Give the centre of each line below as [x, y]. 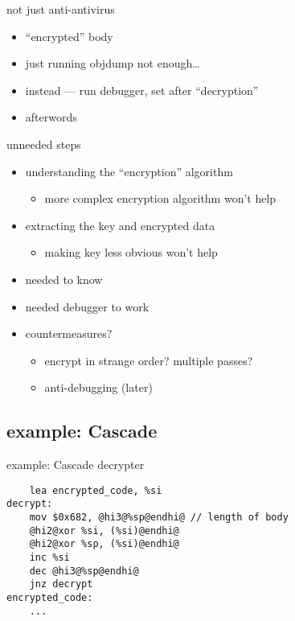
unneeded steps [44, 144]
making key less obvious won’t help [131, 252]
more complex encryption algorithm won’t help [160, 198]
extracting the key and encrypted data [120, 225]
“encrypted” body [69, 36]
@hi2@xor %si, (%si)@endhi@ [104, 531]
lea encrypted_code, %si [96, 490]
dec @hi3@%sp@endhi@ [84, 571]
